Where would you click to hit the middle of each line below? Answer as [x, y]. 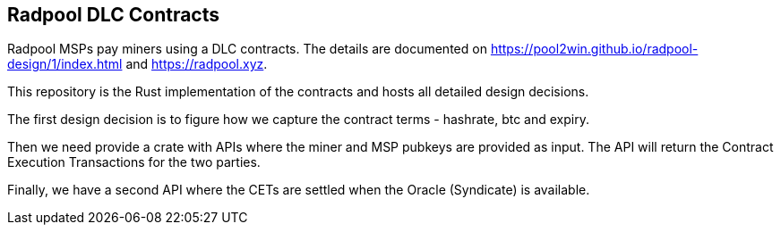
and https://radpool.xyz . [197, 64]
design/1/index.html [65, 64]
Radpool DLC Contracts [114, 15]
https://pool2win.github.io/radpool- [594, 49]
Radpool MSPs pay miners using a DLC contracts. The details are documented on [247, 49]
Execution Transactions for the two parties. [134, 162]
